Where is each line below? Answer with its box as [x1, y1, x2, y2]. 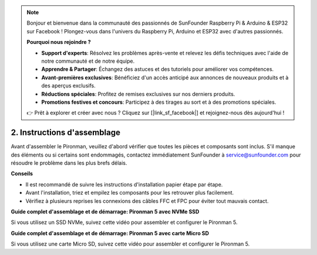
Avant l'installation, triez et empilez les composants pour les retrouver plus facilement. [25, 189, 234, 196]
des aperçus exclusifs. [41, 82, 96, 89]
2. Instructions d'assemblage [11, 128, 120, 138]
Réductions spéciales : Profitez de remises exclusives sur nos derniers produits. [41, 90, 235, 97]
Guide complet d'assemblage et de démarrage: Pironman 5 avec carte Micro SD [11, 229, 210, 237]
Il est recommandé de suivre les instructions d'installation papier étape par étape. [25, 181, 223, 188]
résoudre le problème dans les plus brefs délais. [11, 159, 127, 166]
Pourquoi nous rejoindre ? [26, 39, 91, 46]
